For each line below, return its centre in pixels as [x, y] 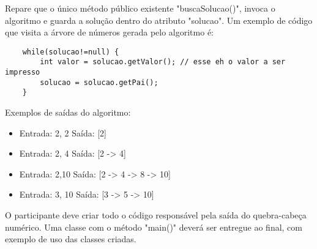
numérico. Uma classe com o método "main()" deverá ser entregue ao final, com [154, 227]
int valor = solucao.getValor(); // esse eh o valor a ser [163, 62]
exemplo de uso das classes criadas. [71, 239]
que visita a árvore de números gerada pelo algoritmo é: [109, 32]
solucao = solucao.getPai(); [99, 82]
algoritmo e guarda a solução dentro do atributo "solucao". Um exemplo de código [159, 20]
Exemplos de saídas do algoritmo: [68, 112]
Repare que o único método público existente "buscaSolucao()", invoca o [140, 8]
